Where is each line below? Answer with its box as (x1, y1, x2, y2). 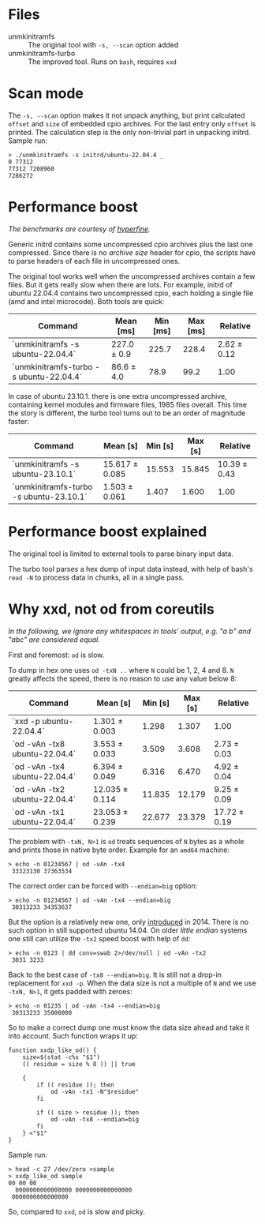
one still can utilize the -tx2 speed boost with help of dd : (8, 933, 191, 943)
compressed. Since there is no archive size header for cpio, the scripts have (8, 247, 256, 257)
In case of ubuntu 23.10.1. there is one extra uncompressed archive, (8, 391, 227, 400)
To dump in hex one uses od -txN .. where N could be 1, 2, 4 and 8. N (8, 665, 234, 674)
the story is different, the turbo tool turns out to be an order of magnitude (8, 408, 246, 418)
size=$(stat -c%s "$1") (22, 1053, 101, 1061)
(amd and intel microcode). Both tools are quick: (8, 296, 165, 306)
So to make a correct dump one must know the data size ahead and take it (8, 1023, 250, 1032)
